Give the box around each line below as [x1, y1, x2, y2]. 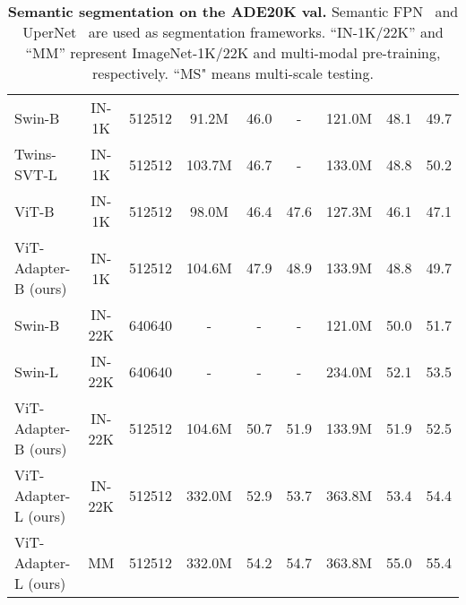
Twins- [14, 143, 56, 164]
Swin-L [14, 360, 59, 382]
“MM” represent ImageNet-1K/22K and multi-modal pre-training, [25, 42, 441, 63]
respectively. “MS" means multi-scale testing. [92, 63, 374, 83]
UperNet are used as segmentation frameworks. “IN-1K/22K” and [22, 22, 444, 42]
